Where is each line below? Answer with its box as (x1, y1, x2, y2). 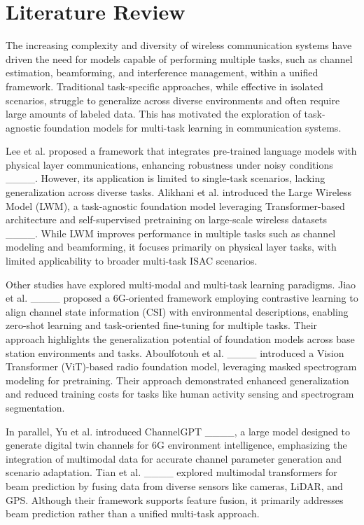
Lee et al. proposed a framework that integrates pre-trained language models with (6, 143, 357, 158)
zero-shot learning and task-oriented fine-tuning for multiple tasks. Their (6, 318, 318, 332)
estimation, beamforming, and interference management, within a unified (6, 65, 318, 80)
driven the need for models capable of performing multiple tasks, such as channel (6, 51, 353, 66)
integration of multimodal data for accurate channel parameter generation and (6, 451, 342, 465)
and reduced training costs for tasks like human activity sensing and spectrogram (6, 386, 354, 401)
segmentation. (6, 400, 65, 414)
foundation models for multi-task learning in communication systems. (43, 120, 342, 134)
